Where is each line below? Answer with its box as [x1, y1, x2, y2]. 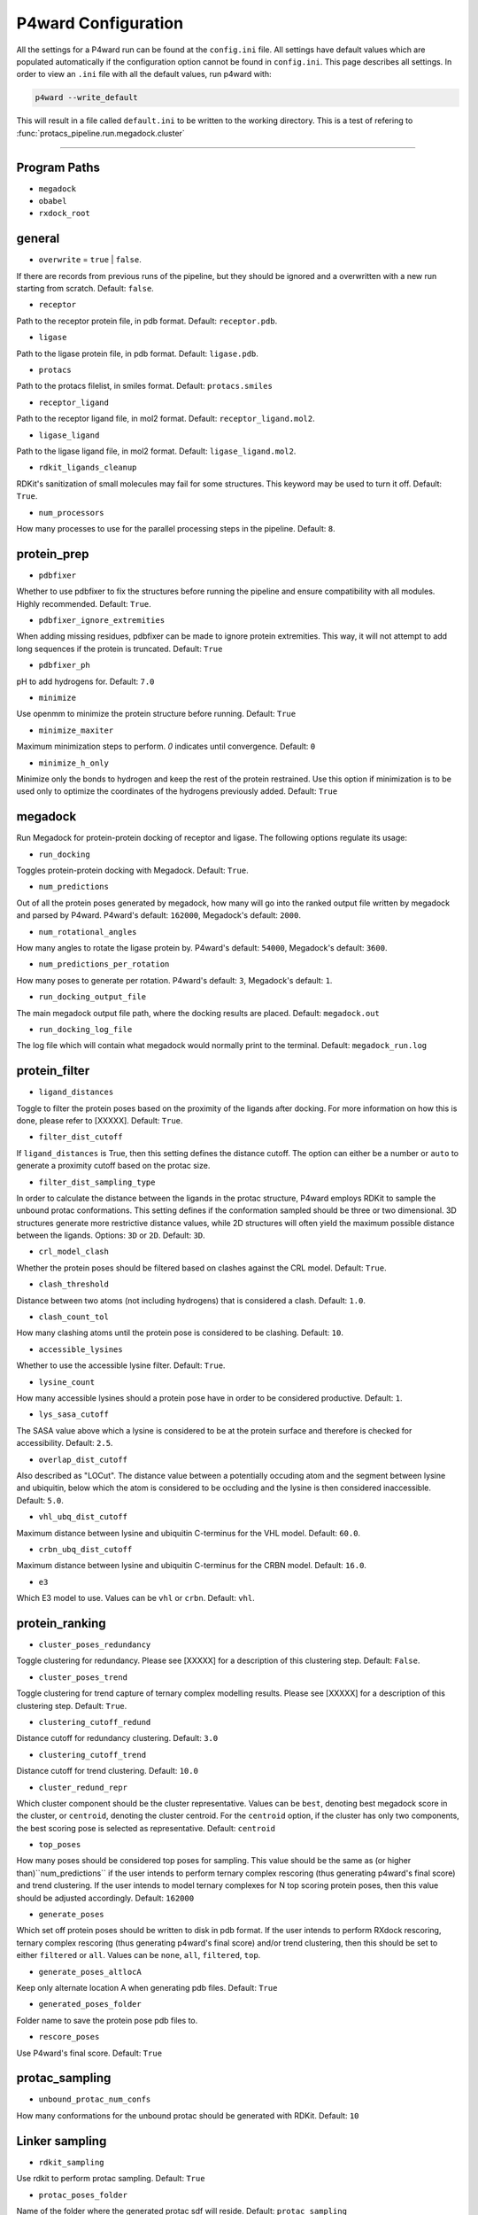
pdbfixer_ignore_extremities [38, 616, 166, 625]
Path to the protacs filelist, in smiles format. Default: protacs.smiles [16, 381, 274, 392]
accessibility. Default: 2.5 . [16, 1438, 113, 1449]
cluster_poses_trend [38, 1672, 128, 1683]
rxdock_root [38, 208, 90, 219]
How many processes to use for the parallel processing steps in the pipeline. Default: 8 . [16, 523, 335, 533]
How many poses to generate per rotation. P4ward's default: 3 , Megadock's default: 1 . [16, 975, 333, 985]
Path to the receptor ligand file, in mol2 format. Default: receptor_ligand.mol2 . [16, 413, 316, 424]
